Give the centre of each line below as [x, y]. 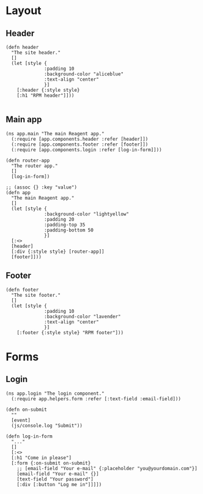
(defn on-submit [26, 410]
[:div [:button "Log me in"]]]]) [59, 484]
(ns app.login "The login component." [55, 393]
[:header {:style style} [48, 90]
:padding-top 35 [65, 225]
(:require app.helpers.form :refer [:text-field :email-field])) [96, 399]
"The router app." [35, 166]
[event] [21, 420]
